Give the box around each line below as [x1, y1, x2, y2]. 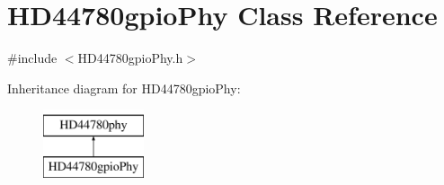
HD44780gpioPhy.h [77, 48, 183, 67]
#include [7, 48, 58, 67]
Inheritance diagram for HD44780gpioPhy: [7, 78, 241, 97]
